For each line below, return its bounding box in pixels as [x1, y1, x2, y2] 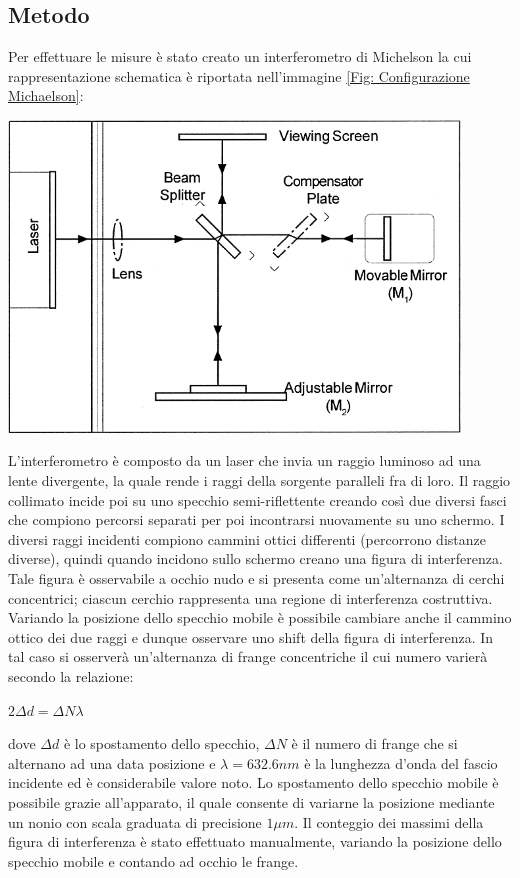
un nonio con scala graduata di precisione [8, 811, 262, 832]
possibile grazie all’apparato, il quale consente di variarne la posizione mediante [8, 791, 495, 812]
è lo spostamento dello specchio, [63, 733, 260, 754]
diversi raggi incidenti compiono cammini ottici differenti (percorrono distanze [8, 528, 486, 549]
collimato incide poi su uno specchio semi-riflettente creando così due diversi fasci [8, 489, 507, 510]
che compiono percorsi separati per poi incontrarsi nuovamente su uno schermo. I [8, 509, 505, 530]
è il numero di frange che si [291, 733, 458, 754]
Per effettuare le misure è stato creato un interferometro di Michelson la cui [8, 46, 472, 67]
